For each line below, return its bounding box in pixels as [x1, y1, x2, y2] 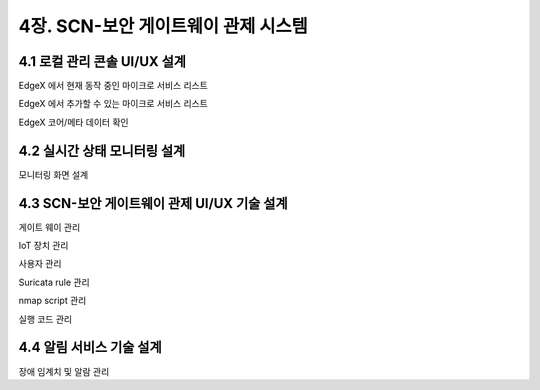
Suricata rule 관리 [18, 276, 90, 288]
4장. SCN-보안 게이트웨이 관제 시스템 [18, 15, 309, 37]
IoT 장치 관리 [18, 240, 69, 252]
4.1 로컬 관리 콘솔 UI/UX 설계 [18, 53, 187, 70]
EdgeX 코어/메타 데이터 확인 [18, 116, 129, 128]
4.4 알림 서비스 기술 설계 [18, 339, 162, 356]
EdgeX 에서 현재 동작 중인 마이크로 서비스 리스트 [18, 80, 209, 92]
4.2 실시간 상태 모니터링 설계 [18, 142, 186, 159]
